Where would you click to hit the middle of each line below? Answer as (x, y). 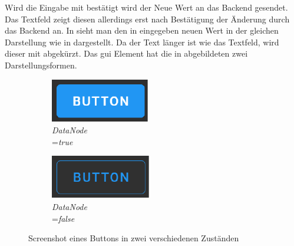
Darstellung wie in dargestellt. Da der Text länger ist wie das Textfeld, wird (142, 42)
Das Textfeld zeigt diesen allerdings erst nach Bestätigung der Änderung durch (147, 19)
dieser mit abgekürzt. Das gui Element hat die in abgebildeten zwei (126, 53)
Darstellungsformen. (41, 65)
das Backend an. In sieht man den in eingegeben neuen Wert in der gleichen (142, 30)
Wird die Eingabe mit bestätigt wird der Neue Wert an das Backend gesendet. (146, 7)
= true (62, 141)
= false (63, 218)
